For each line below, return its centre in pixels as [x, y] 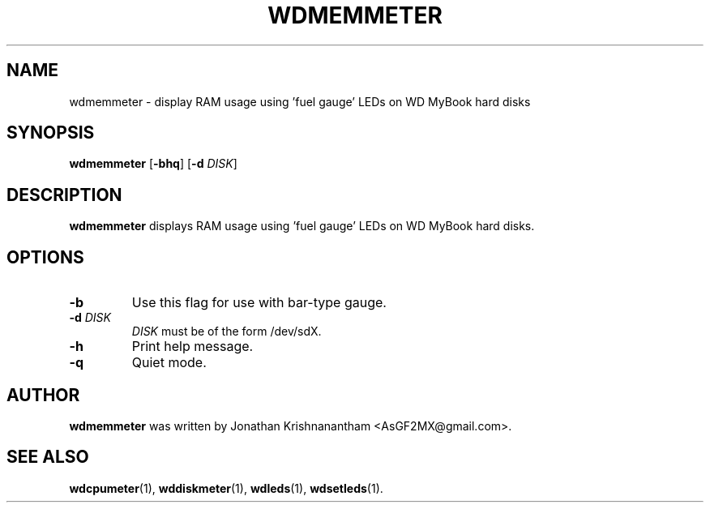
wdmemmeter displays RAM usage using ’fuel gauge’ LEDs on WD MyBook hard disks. [302, 226]
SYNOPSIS [51, 133]
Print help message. [192, 346]
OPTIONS [45, 257]
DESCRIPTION [64, 195]
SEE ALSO [48, 457]
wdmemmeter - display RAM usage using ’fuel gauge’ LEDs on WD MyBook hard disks [300, 101]
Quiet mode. [169, 363]
